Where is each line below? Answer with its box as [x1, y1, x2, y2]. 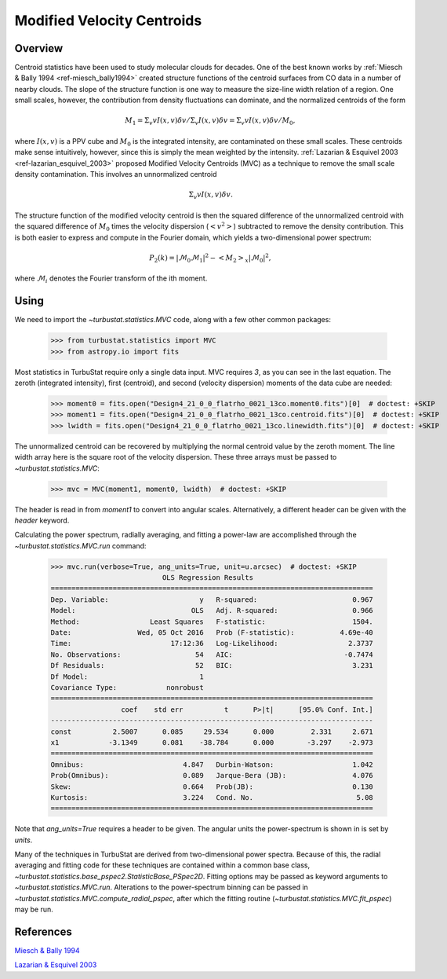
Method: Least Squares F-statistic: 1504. [50, 617, 374, 626]
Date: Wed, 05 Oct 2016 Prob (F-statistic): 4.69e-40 [50, 629, 374, 637]
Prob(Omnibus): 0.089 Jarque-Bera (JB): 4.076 [50, 771, 374, 780]
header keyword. [14, 515, 70, 525]
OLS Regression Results [162, 574, 254, 582]
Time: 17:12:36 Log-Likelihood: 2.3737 [50, 639, 374, 648]
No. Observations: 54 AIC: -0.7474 [50, 650, 374, 659]
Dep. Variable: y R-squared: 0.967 [50, 595, 374, 604]
